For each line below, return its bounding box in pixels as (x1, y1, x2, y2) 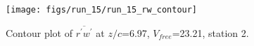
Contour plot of (6, 25, 72, 40)
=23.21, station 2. (172, 25, 249, 40)
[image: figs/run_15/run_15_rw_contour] (6, 5, 198, 15)
